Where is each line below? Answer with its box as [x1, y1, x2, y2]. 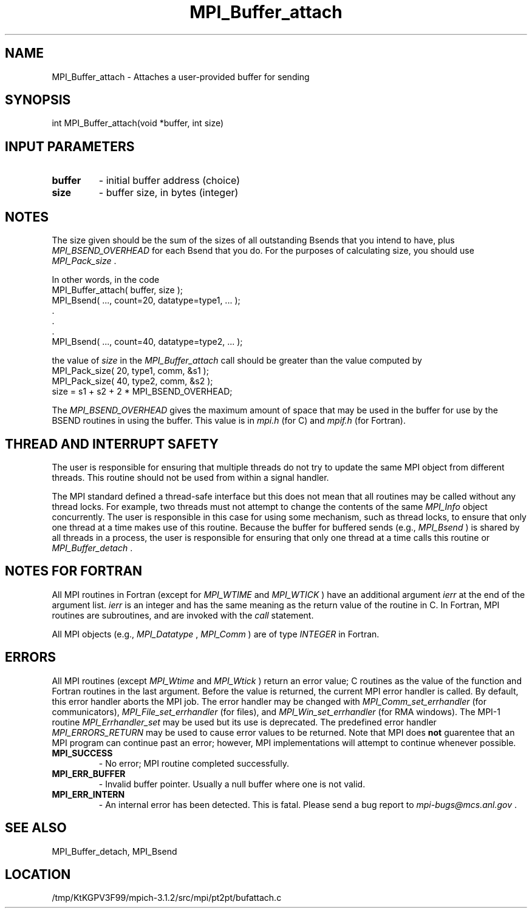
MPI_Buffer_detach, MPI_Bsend [52, 846, 177, 857]
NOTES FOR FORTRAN [5, 563, 143, 579]
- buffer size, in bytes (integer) [98, 186, 239, 199]
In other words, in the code [52, 274, 160, 285]
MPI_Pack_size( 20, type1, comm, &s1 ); [52, 365, 209, 376]
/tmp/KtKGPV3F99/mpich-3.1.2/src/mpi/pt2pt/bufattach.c [52, 892, 282, 903]
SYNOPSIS [5, 92, 71, 108]
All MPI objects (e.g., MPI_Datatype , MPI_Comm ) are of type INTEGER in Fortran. [52, 628, 380, 639]
